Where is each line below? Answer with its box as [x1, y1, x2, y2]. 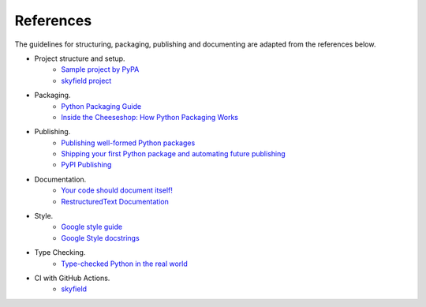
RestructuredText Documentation [61, 197, 169, 206]
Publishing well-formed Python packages [61, 138, 196, 148]
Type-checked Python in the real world [61, 259, 189, 268]
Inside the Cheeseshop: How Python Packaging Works [61, 112, 239, 122]
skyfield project [61, 76, 112, 85]
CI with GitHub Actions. [34, 273, 110, 283]
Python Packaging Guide [61, 101, 142, 110]
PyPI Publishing [61, 160, 112, 170]
